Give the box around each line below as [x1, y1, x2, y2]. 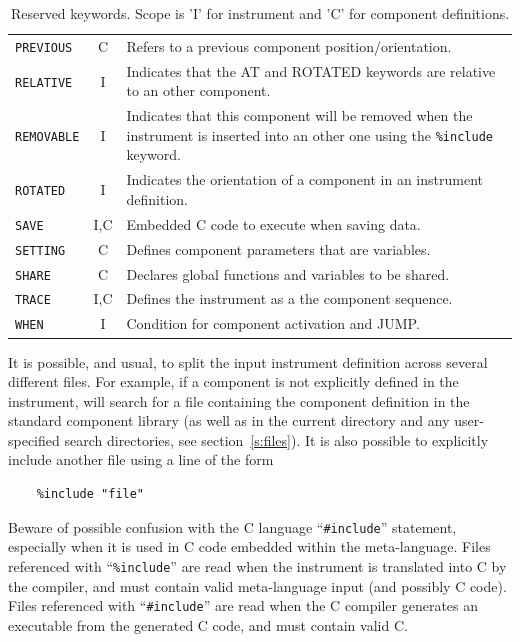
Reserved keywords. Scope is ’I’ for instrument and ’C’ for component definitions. [10, 3, 510, 23]
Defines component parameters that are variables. [126, 238, 431, 259]
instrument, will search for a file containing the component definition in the [8, 390, 470, 411]
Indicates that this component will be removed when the [126, 105, 473, 126]
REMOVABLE [15, 129, 80, 144]
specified [8, 429, 60, 450]
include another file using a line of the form [8, 449, 274, 470]
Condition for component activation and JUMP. [126, 313, 420, 334]
